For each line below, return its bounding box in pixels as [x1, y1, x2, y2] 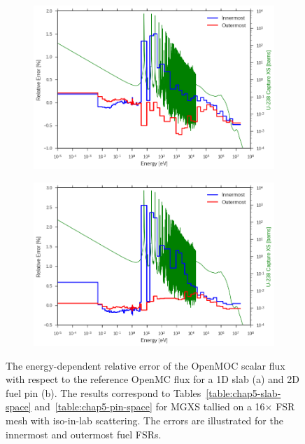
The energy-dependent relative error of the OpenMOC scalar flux [6, 358, 285, 372]
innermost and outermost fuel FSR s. [6, 426, 162, 441]
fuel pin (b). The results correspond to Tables [6, 385, 201, 400]
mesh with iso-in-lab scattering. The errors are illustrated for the [6, 412, 283, 427]
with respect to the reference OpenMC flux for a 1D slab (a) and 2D [6, 372, 299, 386]
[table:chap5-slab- [206, 385, 281, 400]
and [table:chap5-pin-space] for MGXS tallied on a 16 [34, 399, 265, 414]
